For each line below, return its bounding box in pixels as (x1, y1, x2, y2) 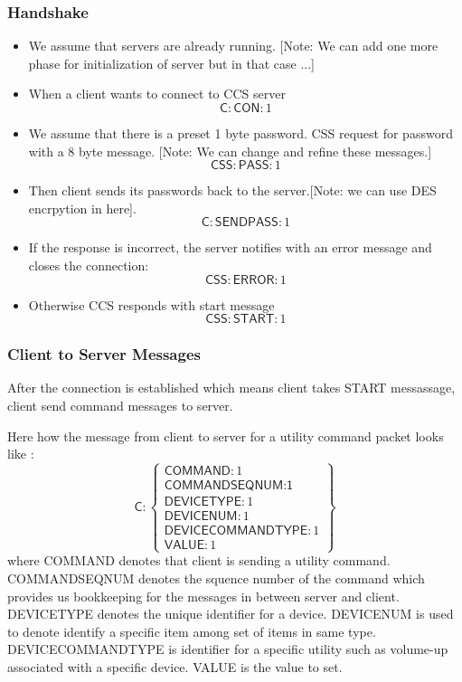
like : (7, 444, 34, 463)
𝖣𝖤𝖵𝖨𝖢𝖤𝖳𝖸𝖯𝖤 (164, 496, 242, 509)
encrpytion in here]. (28, 198, 137, 217)
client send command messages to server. (7, 395, 233, 414)
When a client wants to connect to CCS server (28, 84, 286, 103)
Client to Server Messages (7, 343, 201, 365)
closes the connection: (28, 255, 149, 274)
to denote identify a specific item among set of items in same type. (7, 621, 376, 640)
